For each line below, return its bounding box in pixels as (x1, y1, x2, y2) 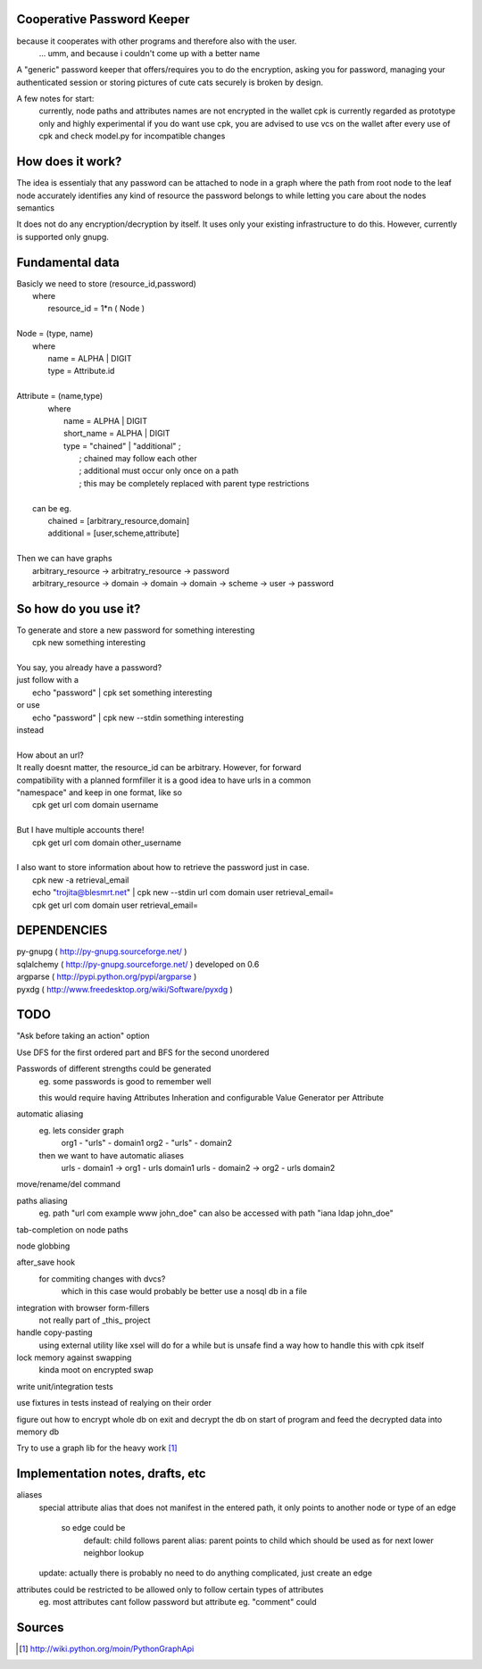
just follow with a (16, 675, 79, 685)
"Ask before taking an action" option (16, 1031, 151, 1042)
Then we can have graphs (16, 553, 112, 564)
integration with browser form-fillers (16, 1302, 150, 1313)
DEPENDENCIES (16, 923, 108, 938)
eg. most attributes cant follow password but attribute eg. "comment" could (38, 1597, 317, 1607)
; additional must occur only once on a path (79, 465, 239, 477)
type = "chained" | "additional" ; (63, 440, 181, 451)
